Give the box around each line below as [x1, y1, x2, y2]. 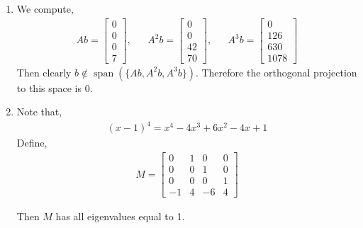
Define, [16, 135, 48, 150]
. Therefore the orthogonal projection [195, 64, 357, 79]
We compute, [16, 1, 74, 16]
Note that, [16, 104, 62, 119]
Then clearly [16, 64, 72, 79]
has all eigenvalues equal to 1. [55, 209, 185, 224]
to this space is [16, 80, 82, 95]
